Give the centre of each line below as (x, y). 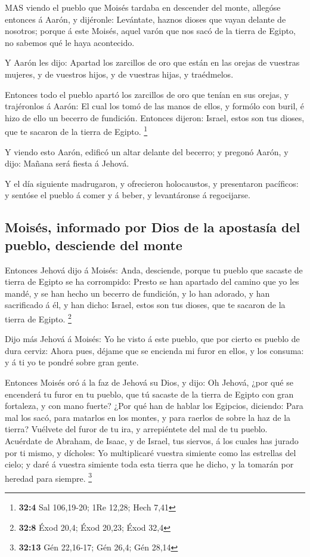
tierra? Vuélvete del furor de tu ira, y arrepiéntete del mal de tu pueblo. (136, 429)
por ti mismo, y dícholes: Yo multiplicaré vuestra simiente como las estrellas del (151, 452)
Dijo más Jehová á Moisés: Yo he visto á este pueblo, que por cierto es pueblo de (152, 339)
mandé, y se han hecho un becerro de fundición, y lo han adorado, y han (137, 293)
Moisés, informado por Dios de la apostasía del (153, 227)
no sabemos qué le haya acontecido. (70, 42)
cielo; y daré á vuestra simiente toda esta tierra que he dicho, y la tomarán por (149, 464)
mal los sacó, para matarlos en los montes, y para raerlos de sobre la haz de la (148, 417)
